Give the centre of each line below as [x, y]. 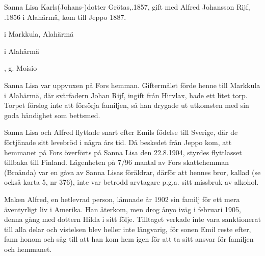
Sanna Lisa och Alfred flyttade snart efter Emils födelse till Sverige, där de [121, 132]
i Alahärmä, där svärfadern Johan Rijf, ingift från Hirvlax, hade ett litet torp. [126, 95]
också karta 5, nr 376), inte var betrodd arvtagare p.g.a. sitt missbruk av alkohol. [131, 182]
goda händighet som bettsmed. [52, 115]
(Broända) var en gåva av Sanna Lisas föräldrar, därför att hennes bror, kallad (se [132, 172]
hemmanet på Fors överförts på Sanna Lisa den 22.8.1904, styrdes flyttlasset [123, 152]
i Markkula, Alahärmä [39, 34]
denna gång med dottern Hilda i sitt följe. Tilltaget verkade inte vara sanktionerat [132, 219]
